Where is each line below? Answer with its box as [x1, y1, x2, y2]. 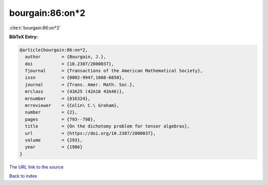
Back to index [9, 173, 37, 179]
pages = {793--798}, [25, 117, 96, 122]
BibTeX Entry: [9, 34, 38, 40]
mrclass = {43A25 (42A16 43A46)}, [25, 89, 125, 94]
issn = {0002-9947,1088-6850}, [25, 75, 125, 80]
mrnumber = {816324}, [25, 96, 91, 101]
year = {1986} [25, 144, 83, 150]
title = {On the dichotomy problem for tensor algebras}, [25, 123, 190, 129]
